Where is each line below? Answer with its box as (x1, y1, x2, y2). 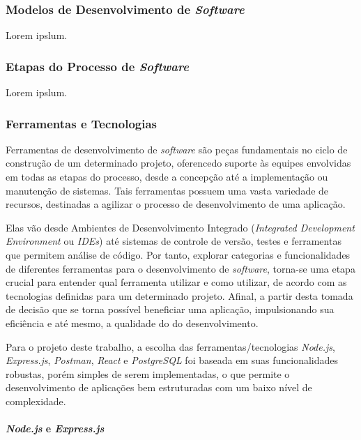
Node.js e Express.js (6, 421, 105, 436)
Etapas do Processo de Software (6, 57, 189, 75)
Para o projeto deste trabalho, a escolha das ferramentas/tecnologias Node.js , (6, 339, 335, 354)
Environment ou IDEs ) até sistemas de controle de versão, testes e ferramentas (6, 234, 341, 248)
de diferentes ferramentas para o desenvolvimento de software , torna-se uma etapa (6, 261, 355, 275)
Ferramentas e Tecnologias (6, 114, 157, 132)
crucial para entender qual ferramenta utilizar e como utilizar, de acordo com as (6, 275, 347, 289)
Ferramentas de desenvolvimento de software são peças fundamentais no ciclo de (6, 142, 348, 156)
